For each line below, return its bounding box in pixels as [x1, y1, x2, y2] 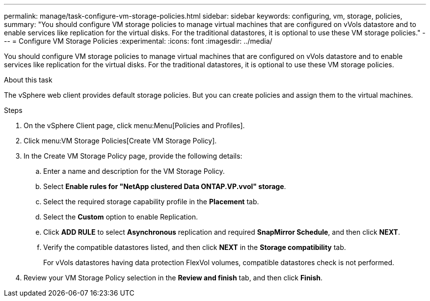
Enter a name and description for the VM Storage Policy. [43, 167, 225, 175]
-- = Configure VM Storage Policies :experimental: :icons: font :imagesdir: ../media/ [4, 37, 272, 45]
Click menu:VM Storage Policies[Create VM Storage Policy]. [24, 137, 217, 145]
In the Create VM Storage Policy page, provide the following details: [24, 152, 242, 160]
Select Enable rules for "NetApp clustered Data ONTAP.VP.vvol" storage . [43, 182, 286, 191]
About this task [4, 76, 53, 84]
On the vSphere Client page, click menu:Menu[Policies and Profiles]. [24, 121, 245, 130]
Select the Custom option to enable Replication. [43, 213, 198, 221]
